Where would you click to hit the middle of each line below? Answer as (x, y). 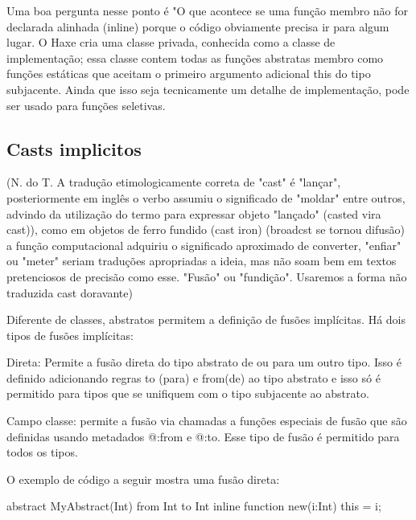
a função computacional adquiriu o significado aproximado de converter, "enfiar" (204, 245)
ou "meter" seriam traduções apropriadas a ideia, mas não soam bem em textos (202, 261)
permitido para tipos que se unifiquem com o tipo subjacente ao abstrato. (188, 393)
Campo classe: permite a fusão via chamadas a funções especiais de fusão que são (207, 421)
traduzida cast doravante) (70, 292)
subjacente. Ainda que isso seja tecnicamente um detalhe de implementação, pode (208, 89)
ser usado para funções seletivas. (86, 105)
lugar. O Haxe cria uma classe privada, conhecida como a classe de (171, 42)
